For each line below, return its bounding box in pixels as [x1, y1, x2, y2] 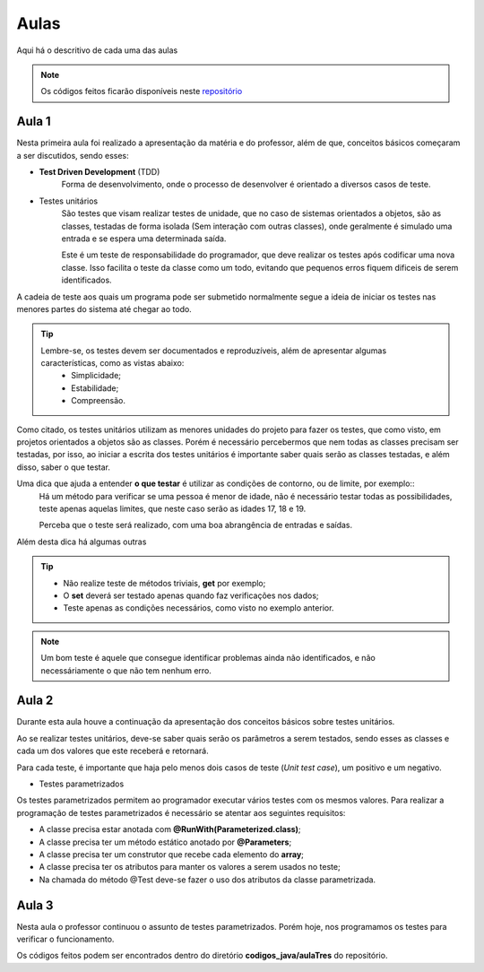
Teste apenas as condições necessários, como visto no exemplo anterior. [63, 603, 334, 613]
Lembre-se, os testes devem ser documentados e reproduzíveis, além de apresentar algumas [40, 345, 387, 356]
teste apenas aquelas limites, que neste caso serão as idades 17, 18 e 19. [39, 503, 307, 514]
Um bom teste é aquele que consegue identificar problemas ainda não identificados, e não [40, 653, 376, 664]
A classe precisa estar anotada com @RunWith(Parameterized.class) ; [39, 824, 301, 835]
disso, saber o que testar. [16, 462, 111, 473]
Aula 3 [16, 898, 54, 913]
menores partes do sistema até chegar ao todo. [16, 303, 192, 314]
